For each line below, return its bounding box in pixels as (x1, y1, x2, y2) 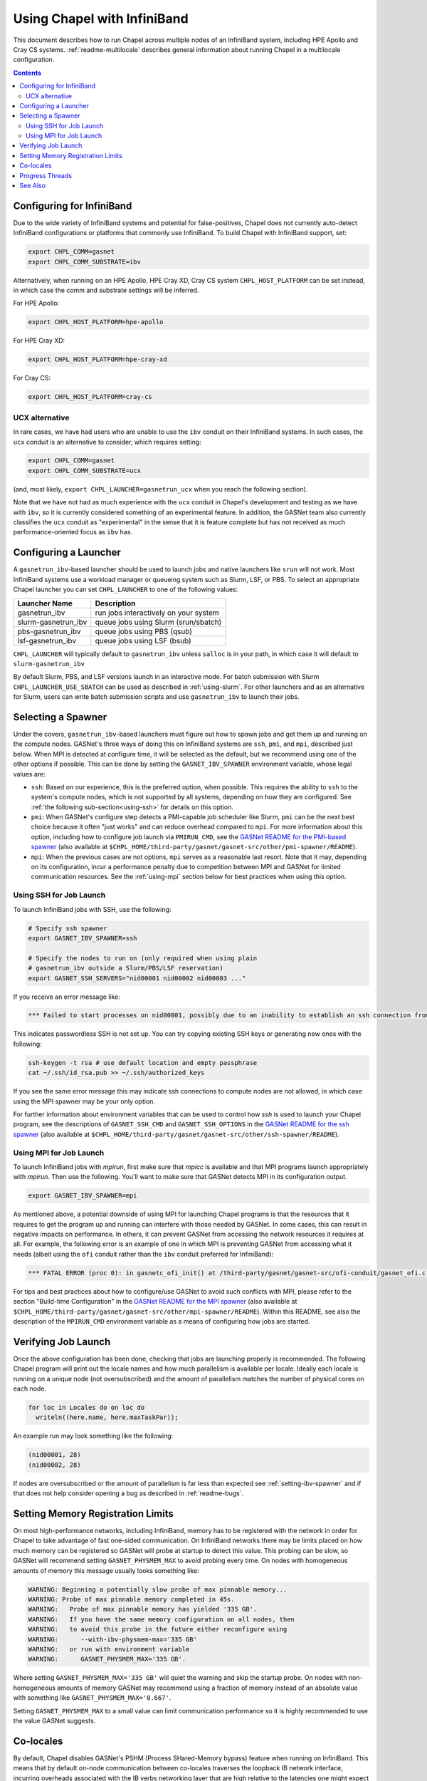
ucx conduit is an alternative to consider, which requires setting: (13, 437, 202, 446)
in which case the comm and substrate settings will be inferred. (13, 286, 199, 295)
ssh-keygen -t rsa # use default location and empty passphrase (28, 1059, 258, 1066)
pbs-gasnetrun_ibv (17, 626, 81, 636)
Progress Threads (19, 171, 73, 180)
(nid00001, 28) (28, 1450, 81, 1459)
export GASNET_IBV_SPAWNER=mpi (28, 1192, 138, 1200)
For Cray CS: (13, 374, 51, 383)
